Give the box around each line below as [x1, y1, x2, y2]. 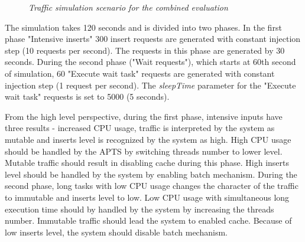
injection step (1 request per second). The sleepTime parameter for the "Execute [5, 79, 296, 91]
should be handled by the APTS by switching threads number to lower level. [5, 145, 283, 157]
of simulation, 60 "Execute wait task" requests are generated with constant [5, 67, 275, 79]
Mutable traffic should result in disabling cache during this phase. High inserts [5, 156, 290, 169]
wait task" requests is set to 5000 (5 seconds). [5, 90, 170, 103]
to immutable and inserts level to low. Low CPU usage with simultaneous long [5, 191, 290, 203]
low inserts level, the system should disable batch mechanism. [5, 225, 228, 238]
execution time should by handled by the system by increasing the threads [5, 202, 274, 215]
